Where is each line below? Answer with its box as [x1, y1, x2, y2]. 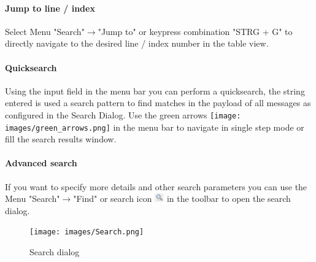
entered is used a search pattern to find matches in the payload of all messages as [5, 96, 311, 109]
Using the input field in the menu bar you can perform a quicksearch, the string [5, 84, 305, 97]
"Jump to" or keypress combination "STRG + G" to [98, 25, 293, 37]
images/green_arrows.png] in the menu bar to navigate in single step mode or [5, 120, 304, 133]
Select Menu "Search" [5, 25, 85, 37]
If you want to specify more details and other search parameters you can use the [5, 180, 307, 193]
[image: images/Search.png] [29, 228, 144, 237]
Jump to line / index [5, 1, 95, 14]
